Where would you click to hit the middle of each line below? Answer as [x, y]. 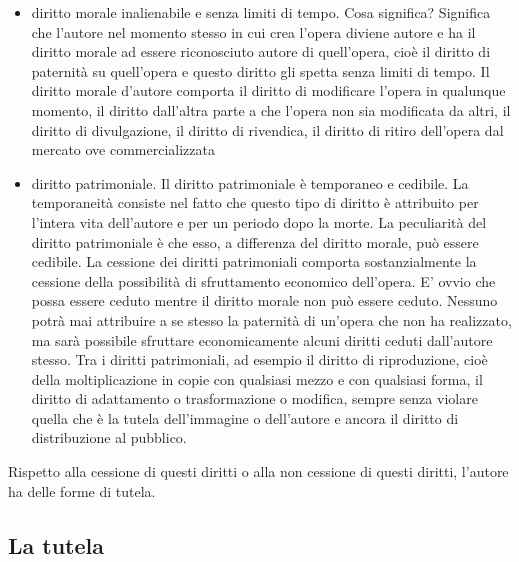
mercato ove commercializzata [123, 149]
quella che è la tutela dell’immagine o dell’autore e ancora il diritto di [245, 417]
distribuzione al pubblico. [109, 437]
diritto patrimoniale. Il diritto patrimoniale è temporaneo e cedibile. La [250, 182]
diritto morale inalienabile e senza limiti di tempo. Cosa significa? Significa [261, 12]
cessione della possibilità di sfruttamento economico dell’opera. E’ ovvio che [263, 280]
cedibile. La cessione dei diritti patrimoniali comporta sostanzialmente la [254, 261]
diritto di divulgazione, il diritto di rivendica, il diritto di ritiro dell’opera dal [267, 129]
